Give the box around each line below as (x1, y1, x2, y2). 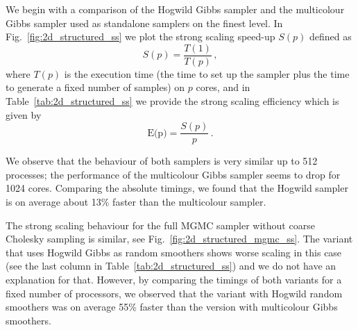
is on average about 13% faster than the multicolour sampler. (6, 195, 266, 209)
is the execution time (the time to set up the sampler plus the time (64, 66, 350, 81)
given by (6, 107, 42, 122)
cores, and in (196, 80, 250, 94)
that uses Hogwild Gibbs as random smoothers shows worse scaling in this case (6, 245, 342, 259)
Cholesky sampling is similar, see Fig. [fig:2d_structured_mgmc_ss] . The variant (6, 231, 353, 246)
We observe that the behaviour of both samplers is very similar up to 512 (6, 154, 318, 168)
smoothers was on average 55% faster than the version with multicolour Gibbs (6, 299, 338, 314)
